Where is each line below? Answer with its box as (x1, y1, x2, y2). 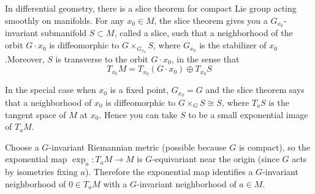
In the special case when (5, 83, 96, 96)
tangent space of (5, 108, 66, 121)
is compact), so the (238, 140, 310, 153)
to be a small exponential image (188, 108, 308, 121)
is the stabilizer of (199, 39, 267, 51)
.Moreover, (5, 52, 45, 65)
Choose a (5, 140, 39, 153)
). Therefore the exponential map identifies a (85, 165, 253, 178)
